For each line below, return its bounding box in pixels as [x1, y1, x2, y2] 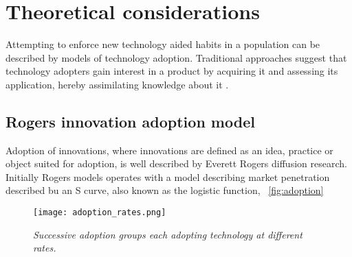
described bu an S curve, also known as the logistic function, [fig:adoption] [5, 183, 324, 197]
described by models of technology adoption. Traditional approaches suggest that [5, 50, 347, 64]
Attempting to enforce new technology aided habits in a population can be [5, 37, 320, 51]
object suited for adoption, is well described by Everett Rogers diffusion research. [5, 156, 347, 171]
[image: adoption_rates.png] [33, 208, 166, 218]
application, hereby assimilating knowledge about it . [5, 77, 229, 91]
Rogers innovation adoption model [5, 110, 255, 132]
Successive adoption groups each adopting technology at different [33, 227, 302, 241]
